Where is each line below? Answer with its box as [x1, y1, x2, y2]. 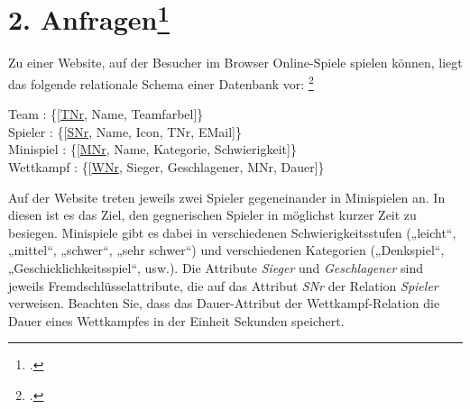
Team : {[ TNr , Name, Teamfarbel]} [8, 105, 204, 123]
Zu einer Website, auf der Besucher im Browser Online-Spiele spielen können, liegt [8, 53, 463, 72]
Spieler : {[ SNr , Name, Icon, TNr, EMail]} [8, 122, 242, 141]
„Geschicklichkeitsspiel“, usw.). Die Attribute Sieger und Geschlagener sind [8, 259, 424, 277]
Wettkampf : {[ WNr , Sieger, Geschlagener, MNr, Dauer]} [8, 158, 325, 177]
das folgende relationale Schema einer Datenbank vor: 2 [8, 72, 314, 93]
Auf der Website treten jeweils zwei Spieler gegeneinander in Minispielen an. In [8, 187, 446, 206]
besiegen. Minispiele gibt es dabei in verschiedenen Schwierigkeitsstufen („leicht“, [8, 223, 456, 241]
